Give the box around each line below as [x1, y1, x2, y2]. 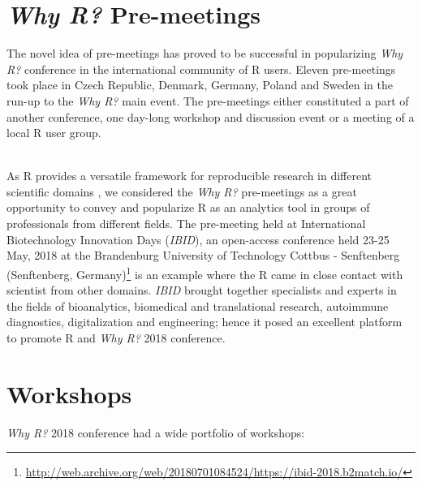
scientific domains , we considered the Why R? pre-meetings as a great [6, 183, 357, 200]
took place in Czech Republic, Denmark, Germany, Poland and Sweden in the [6, 76, 393, 93]
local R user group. [6, 124, 101, 141]
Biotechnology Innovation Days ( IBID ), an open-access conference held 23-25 [6, 230, 390, 247]
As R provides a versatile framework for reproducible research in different [6, 167, 372, 184]
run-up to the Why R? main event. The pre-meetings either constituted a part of [6, 92, 409, 109]
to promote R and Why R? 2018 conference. [6, 329, 226, 346]
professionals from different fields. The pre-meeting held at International [6, 215, 366, 232]
